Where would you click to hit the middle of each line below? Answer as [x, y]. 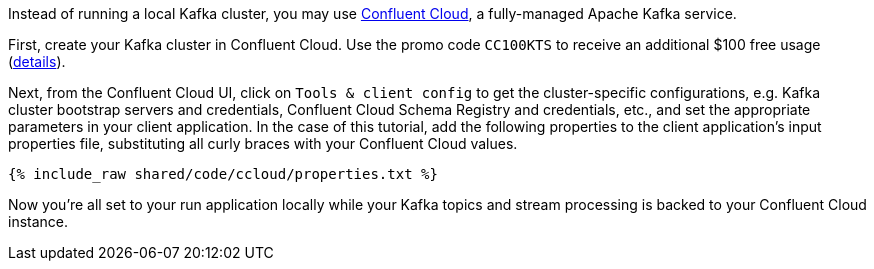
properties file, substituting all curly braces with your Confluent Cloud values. [263, 143]
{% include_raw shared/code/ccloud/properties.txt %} [223, 174]
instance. [38, 221]
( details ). [37, 61]
